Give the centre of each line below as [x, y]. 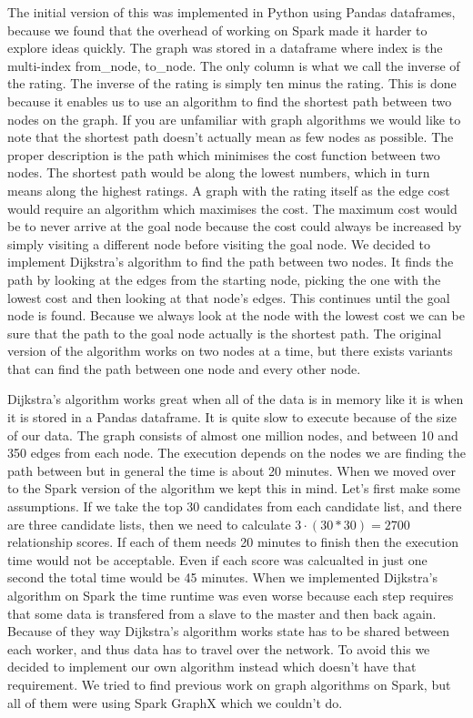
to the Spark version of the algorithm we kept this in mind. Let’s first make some [234, 488]
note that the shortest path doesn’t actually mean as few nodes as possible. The [231, 137]
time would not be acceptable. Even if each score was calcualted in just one [217, 559]
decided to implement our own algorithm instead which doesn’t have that [212, 667]
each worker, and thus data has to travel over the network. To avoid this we [219, 648]
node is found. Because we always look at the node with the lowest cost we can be [236, 315]
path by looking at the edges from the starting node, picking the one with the [224, 279]
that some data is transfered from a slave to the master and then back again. [222, 613]
